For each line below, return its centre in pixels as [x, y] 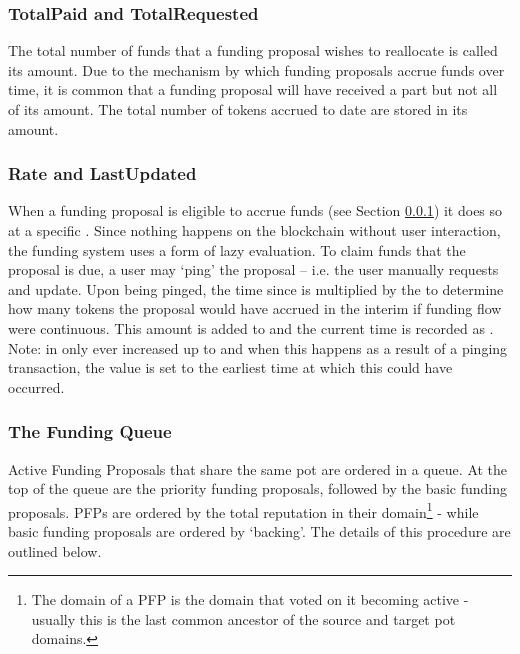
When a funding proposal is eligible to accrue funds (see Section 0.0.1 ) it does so [255, 210]
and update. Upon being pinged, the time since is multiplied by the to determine [256, 288]
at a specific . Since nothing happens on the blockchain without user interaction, [254, 230]
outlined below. [55, 550]
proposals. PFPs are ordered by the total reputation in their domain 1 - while [243, 510]
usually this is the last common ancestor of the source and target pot [243, 618]
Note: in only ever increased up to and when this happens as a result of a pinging [258, 347]
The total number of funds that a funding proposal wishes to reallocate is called [253, 50]
